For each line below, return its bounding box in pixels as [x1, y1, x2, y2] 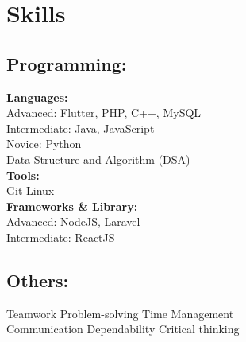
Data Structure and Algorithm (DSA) [6, 150, 190, 167]
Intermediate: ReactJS [6, 228, 115, 245]
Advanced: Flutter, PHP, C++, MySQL [6, 104, 202, 121]
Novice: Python [6, 135, 82, 152]
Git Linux [6, 182, 55, 199]
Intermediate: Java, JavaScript [6, 119, 155, 136]
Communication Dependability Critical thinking [6, 321, 240, 337]
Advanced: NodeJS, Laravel [6, 213, 140, 230]
